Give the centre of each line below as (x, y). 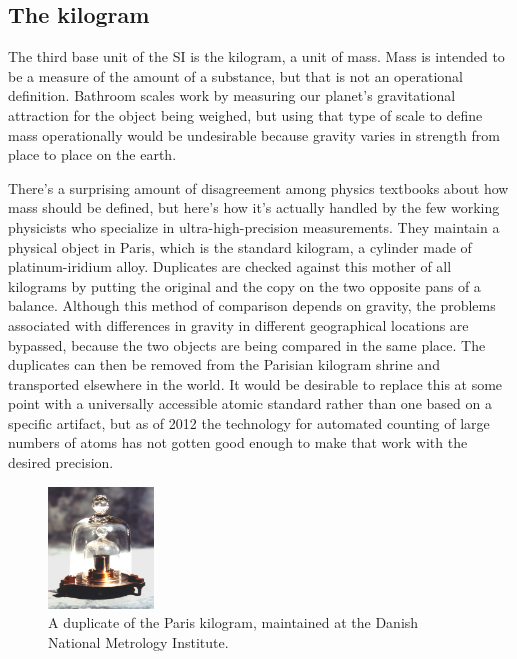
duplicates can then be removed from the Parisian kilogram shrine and (224, 364)
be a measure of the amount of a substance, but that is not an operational (235, 75)
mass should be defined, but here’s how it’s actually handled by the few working (254, 207)
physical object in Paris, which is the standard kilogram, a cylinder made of (240, 246)
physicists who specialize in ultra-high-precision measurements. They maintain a (254, 226)
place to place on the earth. (92, 154)
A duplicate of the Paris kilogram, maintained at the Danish (233, 622)
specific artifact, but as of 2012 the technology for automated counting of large (249, 422)
